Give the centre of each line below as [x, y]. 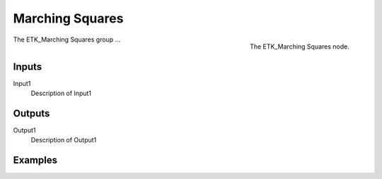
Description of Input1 [61, 93]
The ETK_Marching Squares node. [300, 47]
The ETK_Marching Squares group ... [67, 39]
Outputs [31, 113]
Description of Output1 [64, 140]
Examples [35, 160]
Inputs [28, 67]
